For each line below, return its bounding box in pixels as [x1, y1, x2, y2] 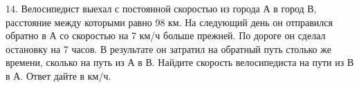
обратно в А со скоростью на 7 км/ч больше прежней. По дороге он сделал [6, 28, 326, 43]
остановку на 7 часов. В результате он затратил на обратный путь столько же [6, 41, 331, 56]
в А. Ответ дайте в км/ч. [6, 68, 111, 82]
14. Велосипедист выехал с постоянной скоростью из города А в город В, [6, 1, 317, 15]
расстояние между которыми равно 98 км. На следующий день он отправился [6, 14, 333, 29]
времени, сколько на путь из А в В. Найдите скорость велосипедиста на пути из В [6, 55, 354, 69]
